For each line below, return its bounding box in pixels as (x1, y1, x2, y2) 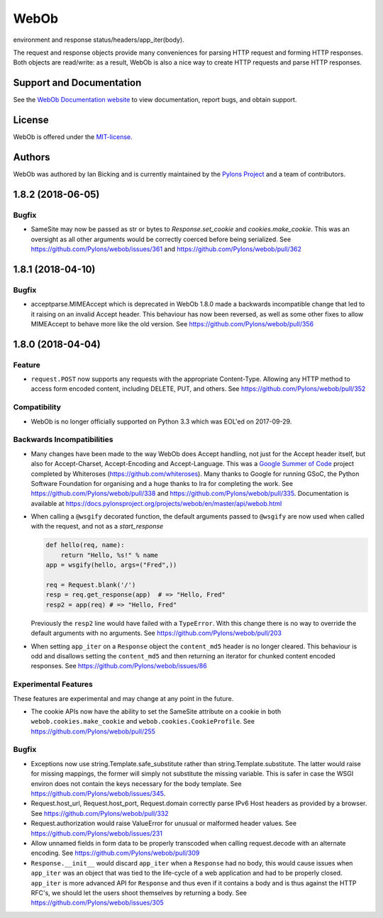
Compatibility (13, 402, 62, 412)
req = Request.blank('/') (45, 581, 136, 589)
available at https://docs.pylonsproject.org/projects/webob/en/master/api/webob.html (30, 499, 282, 507)
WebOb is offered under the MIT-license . (13, 133, 133, 141)
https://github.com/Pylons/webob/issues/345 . (30, 789, 166, 797)
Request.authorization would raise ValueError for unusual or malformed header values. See (30, 819, 297, 828)
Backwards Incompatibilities (13, 435, 113, 445)
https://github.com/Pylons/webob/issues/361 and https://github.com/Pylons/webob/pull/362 (30, 245, 301, 253)
